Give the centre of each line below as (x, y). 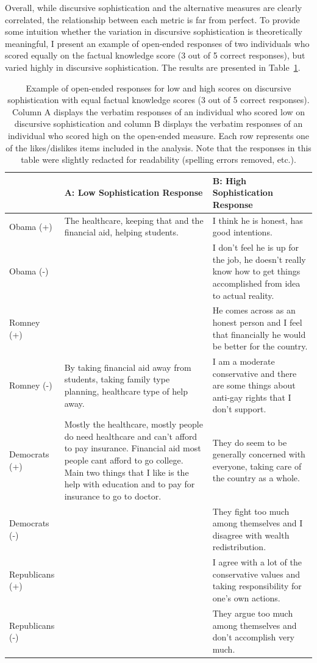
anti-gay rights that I (252, 397)
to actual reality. (243, 295)
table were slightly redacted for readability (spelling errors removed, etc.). (158, 159)
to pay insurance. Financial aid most (133, 448)
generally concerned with (259, 454)
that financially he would (259, 334)
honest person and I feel (257, 322)
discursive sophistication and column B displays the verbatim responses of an (158, 124)
